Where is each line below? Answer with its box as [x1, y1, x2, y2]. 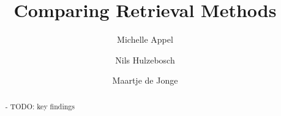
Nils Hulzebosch [115, 53, 175, 66]
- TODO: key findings [5, 101, 75, 111]
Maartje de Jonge [112, 74, 178, 87]
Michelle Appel [117, 33, 173, 46]
